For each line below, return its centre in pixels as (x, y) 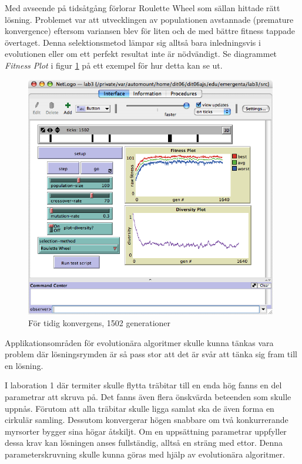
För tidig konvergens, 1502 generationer (100, 322)
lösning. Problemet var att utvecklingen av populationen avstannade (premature (149, 19)
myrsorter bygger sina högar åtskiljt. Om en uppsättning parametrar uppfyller (146, 431)
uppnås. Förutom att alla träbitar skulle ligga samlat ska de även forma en (140, 408)
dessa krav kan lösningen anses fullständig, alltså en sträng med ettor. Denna (144, 443)
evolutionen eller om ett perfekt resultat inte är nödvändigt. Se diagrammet (141, 54)
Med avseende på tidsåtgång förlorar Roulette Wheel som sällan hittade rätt (142, 8)
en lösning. (24, 365)
